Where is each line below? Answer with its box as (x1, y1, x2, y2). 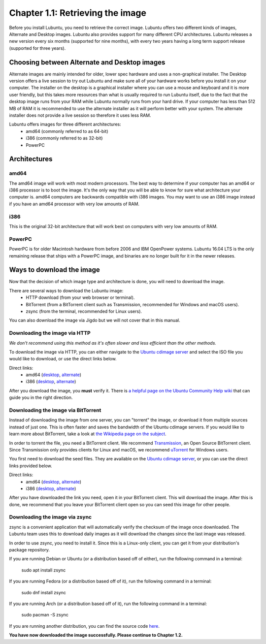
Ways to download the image (9, 266, 100, 274)
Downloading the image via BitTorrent (9, 407, 101, 414)
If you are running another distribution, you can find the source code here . (9, 623, 160, 629)
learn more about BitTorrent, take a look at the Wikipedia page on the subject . (9, 431, 167, 437)
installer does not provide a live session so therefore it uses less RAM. (9, 112, 151, 118)
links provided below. (9, 463, 53, 469)
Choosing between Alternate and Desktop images (9, 58, 166, 66)
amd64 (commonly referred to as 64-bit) (26, 128, 108, 134)
